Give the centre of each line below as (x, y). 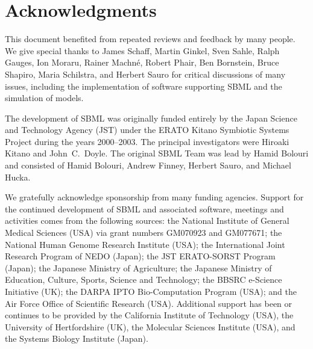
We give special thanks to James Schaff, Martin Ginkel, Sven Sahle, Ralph (142, 50)
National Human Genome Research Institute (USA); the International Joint (145, 244)
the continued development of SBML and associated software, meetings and (144, 208)
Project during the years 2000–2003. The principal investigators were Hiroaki (147, 141)
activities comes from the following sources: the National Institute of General (147, 221)
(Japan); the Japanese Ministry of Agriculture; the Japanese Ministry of (138, 267)
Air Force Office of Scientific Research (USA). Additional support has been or (149, 303)
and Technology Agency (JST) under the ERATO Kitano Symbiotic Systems (147, 130)
